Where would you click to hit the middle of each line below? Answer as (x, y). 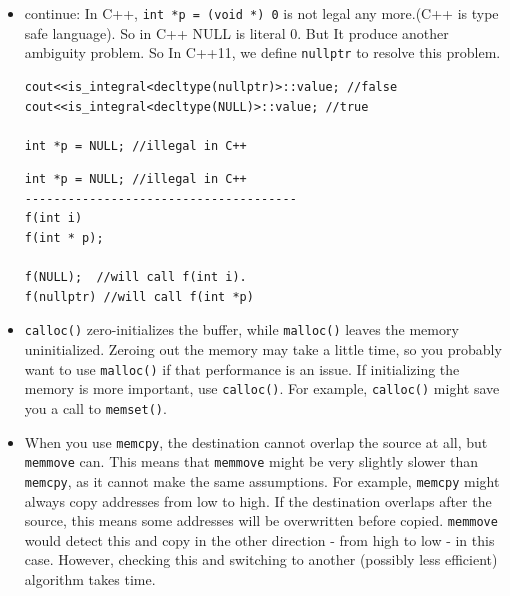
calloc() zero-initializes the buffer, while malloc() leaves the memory (241, 329)
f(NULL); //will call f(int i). (135, 277)
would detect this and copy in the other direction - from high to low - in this (259, 539)
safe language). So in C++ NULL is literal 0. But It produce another (236, 32)
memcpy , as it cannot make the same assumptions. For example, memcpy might (262, 480)
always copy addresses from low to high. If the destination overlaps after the (258, 500)
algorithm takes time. (90, 579)
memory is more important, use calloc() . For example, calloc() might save (262, 388)
